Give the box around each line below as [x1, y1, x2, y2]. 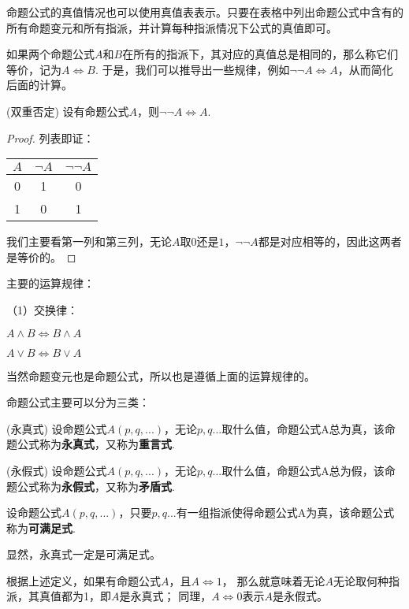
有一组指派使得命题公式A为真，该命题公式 [176, 504, 395, 521]
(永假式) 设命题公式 [6, 462, 107, 478]
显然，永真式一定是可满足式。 [6, 546, 161, 563]
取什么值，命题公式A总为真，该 [221, 420, 385, 436]
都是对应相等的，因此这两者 [258, 233, 402, 250]
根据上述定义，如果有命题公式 [6, 572, 161, 589]
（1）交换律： [6, 301, 78, 317]
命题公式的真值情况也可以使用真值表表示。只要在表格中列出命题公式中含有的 [6, 4, 403, 20]
